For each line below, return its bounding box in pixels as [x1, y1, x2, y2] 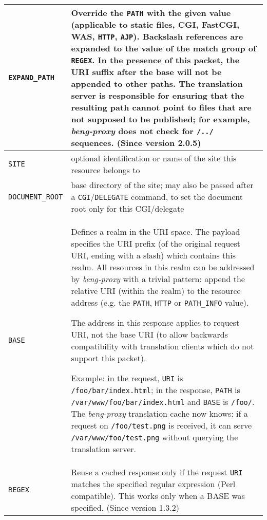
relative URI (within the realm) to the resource [71, 285, 241, 296]
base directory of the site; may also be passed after [71, 179, 254, 191]
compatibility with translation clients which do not [71, 340, 254, 352]
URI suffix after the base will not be [71, 66, 222, 78]
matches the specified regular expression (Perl [71, 478, 236, 490]
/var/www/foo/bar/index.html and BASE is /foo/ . [71, 396, 255, 407]
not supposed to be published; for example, [71, 113, 250, 125]
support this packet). [71, 352, 146, 364]
